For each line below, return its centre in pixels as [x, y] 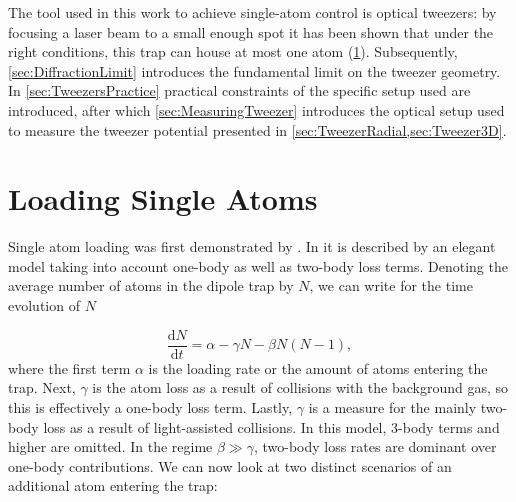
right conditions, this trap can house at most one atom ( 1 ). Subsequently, [233, 51]
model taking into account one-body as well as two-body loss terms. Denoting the [258, 265]
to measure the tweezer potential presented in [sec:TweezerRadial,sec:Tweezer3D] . [257, 129]
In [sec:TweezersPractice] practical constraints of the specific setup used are [239, 90]
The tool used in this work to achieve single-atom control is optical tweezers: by [252, 12]
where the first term [69, 367]
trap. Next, [42, 387]
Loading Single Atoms [163, 198]
